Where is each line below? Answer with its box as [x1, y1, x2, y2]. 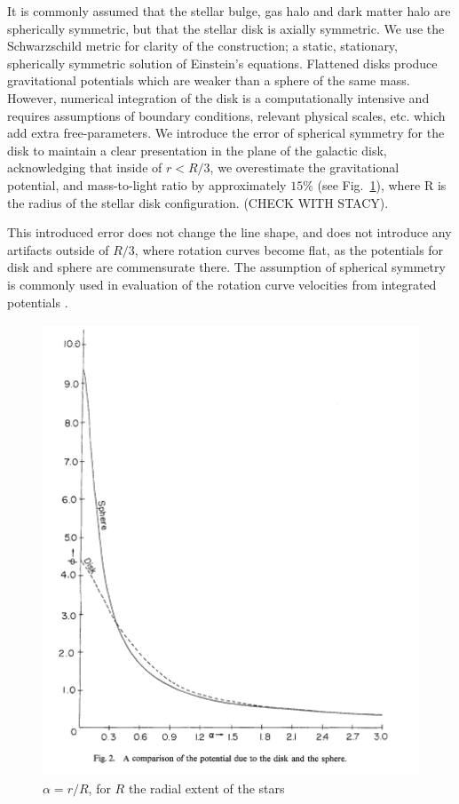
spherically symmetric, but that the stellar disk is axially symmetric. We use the [7, 19, 445, 37]
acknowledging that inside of [7, 158, 162, 177]
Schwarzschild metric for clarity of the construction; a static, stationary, [7, 36, 398, 55]
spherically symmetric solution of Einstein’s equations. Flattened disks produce [7, 53, 438, 72]
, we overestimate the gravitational [210, 158, 400, 177]
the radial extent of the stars [128, 778, 285, 797]
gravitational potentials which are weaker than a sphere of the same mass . [7, 71, 410, 90]
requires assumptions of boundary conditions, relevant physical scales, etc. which [7, 106, 446, 124]
